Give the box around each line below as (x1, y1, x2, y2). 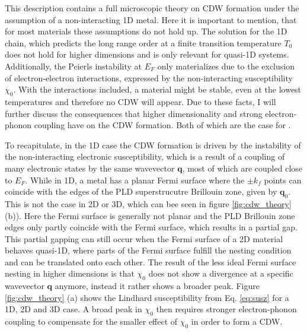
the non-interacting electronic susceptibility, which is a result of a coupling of (5, 150, 285, 163)
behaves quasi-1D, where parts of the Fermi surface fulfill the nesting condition (5, 244, 292, 256)
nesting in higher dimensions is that (5, 267, 135, 280)
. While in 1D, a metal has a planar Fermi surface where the (25, 173, 245, 186)
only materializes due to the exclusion (157, 59, 295, 72)
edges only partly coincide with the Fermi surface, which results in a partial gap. (5, 221, 298, 233)
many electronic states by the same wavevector (5, 161, 175, 174)
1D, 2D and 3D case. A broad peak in (5, 303, 142, 315)
